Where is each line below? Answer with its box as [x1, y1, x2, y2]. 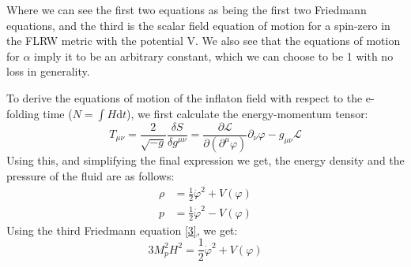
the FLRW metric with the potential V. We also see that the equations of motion [6, 32, 401, 49]
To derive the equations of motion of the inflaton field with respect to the [6, 89, 363, 106]
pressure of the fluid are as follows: [6, 168, 175, 184]
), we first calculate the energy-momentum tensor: [126, 105, 368, 121]
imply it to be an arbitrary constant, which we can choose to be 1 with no [34, 47, 394, 64]
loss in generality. [6, 63, 90, 80]
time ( [43, 105, 73, 121]
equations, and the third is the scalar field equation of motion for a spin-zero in [6, 17, 390, 33]
